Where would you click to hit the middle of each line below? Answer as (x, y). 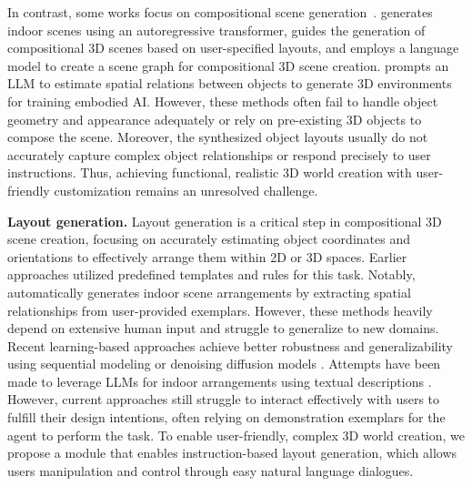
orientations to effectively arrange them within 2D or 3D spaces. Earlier (207, 256)
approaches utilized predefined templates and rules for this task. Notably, (211, 274)
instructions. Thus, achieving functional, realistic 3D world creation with (210, 172)
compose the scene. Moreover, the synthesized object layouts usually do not (218, 137)
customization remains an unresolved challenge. (186, 190)
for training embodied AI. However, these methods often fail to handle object (223, 101)
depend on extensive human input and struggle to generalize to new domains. (223, 328)
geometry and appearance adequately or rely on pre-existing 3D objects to (215, 119)
